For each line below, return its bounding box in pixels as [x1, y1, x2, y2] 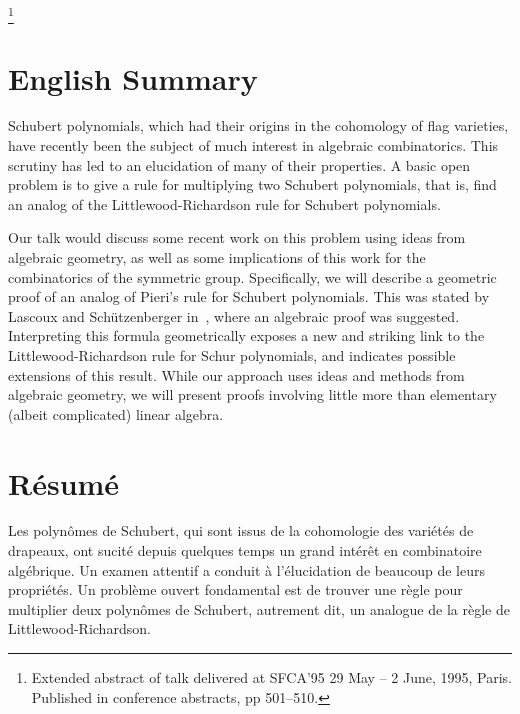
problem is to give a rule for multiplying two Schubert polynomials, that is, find [8, 174, 497, 195]
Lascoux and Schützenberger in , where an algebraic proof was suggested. [8, 305, 460, 326]
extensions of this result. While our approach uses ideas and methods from [8, 364, 465, 385]
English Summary [8, 57, 258, 98]
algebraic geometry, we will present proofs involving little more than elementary [8, 384, 497, 405]
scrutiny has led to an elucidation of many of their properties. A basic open [8, 154, 471, 175]
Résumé [8, 462, 120, 503]
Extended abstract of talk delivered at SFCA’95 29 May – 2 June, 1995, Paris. [31, 667, 512, 688]
